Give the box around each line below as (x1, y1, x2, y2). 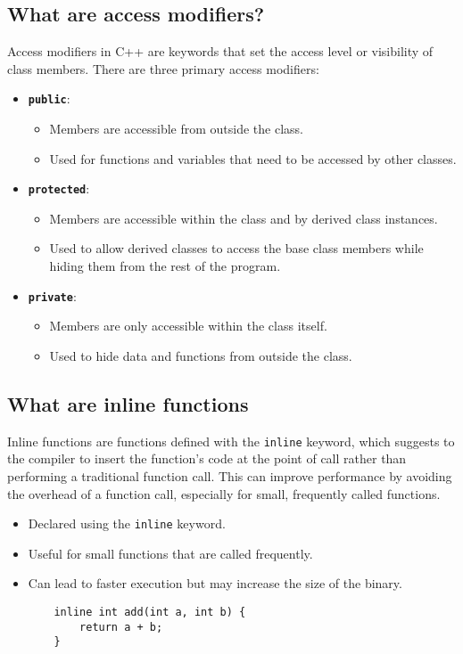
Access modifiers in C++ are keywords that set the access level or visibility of (7, 42, 434, 61)
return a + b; (79, 620, 163, 634)
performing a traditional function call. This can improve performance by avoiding (7, 466, 452, 485)
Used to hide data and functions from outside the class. (49, 346, 352, 364)
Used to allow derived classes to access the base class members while (49, 239, 424, 258)
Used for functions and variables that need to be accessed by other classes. (49, 149, 457, 168)
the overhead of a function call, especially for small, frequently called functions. (7, 484, 441, 503)
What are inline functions (7, 389, 249, 417)
